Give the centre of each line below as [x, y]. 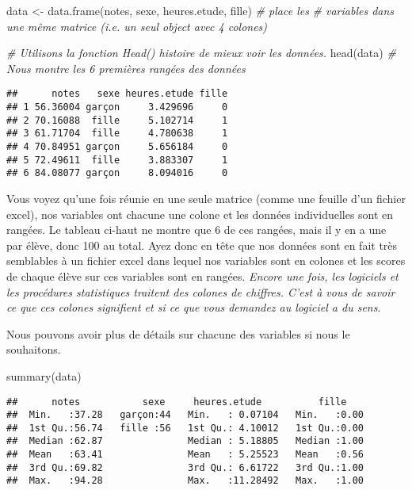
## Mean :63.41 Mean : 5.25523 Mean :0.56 [185, 455]
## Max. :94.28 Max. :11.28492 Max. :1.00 [185, 481]
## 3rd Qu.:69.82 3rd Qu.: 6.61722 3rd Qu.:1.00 [185, 467]
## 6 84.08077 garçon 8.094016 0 [117, 173]
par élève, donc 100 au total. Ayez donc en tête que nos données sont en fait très [202, 245]
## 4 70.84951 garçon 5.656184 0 [117, 147]
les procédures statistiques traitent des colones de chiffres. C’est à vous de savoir [201, 291]
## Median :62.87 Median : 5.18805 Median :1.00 [185, 441]
